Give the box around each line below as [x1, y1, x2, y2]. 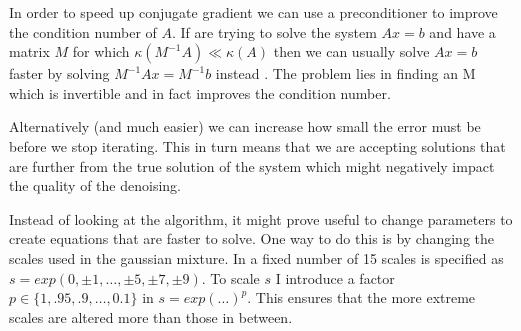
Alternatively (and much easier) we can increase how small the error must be [9, 116, 481, 137]
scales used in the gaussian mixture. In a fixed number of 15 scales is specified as [9, 247, 504, 268]
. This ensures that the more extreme [247, 287, 476, 308]
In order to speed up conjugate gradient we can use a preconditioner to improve [9, 2, 498, 22]
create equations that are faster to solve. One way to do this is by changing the [9, 228, 495, 249]
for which [72, 41, 130, 62]
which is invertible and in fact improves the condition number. [9, 82, 391, 103]
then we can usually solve [273, 41, 430, 62]
